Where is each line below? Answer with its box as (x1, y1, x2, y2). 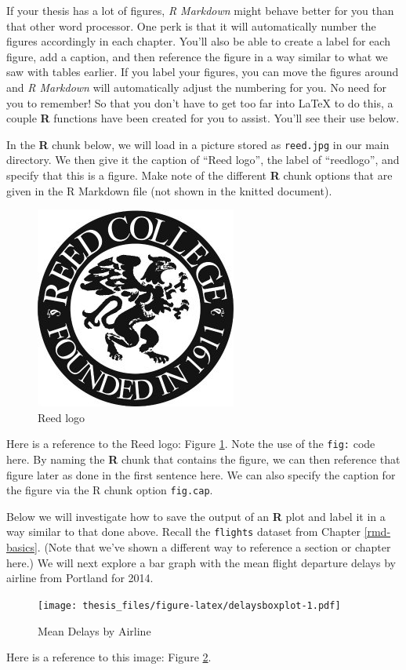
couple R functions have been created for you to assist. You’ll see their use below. (6, 110, 400, 126)
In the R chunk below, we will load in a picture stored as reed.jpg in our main (6, 136, 390, 152)
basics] (6, 539, 38, 555)
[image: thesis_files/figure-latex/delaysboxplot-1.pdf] (38, 599, 341, 611)
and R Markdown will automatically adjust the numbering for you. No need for (6, 78, 386, 95)
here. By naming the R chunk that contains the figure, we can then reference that (6, 451, 401, 468)
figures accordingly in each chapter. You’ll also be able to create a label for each (6, 33, 390, 49)
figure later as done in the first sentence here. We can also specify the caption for (6, 466, 396, 482)
